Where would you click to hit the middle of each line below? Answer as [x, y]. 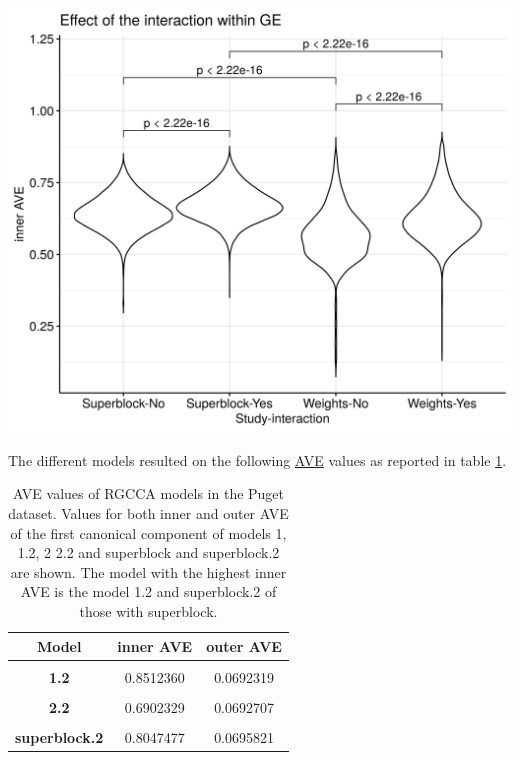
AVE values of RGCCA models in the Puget [148, 493]
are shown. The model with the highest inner [148, 571]
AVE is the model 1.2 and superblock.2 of [148, 591]
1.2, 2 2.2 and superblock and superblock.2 [148, 552]
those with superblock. [148, 611]
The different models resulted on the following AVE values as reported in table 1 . [257, 459]
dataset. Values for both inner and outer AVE [148, 513]
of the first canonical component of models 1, [148, 532]
